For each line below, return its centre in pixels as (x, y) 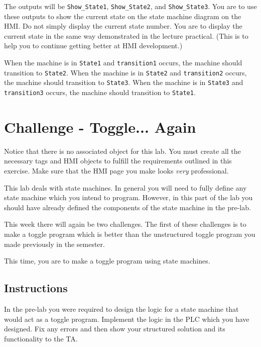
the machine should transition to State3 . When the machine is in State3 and (124, 82)
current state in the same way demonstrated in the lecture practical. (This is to (126, 35)
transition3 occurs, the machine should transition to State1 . (100, 92)
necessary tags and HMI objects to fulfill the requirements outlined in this (118, 161)
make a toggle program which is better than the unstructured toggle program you (130, 234)
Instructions (36, 288)
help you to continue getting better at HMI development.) (93, 46)
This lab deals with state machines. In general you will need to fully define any (125, 187)
